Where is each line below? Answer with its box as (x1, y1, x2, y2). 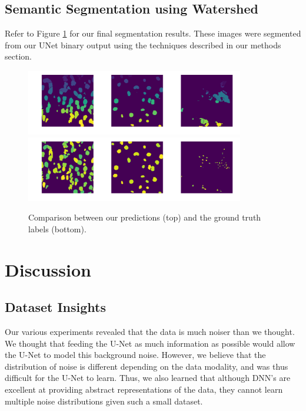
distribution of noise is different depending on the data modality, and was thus (5, 360, 288, 372)
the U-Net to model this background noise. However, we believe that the (5, 348, 266, 361)
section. (5, 50, 32, 63)
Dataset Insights (5, 298, 106, 316)
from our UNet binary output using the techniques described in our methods (5, 38, 281, 51)
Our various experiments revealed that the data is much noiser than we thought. (5, 325, 295, 337)
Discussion (5, 257, 91, 281)
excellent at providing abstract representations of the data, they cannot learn (5, 383, 283, 395)
